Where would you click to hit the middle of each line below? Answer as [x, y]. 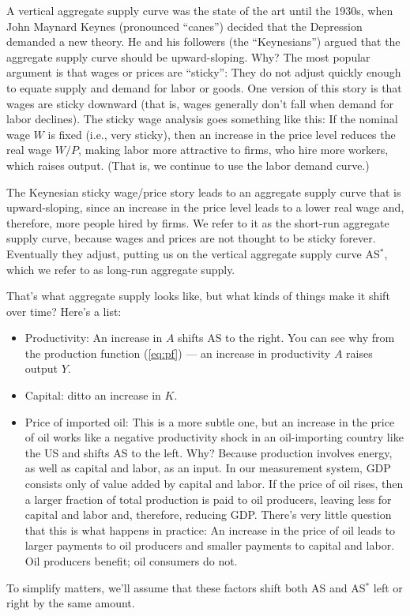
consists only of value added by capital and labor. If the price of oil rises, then [214, 484]
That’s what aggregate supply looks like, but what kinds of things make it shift [198, 296]
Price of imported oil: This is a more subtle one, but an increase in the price [210, 421]
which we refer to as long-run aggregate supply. [121, 269]
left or [388, 587]
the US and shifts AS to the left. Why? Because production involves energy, [209, 452]
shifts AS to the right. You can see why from [286, 338]
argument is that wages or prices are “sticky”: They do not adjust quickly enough [204, 72]
